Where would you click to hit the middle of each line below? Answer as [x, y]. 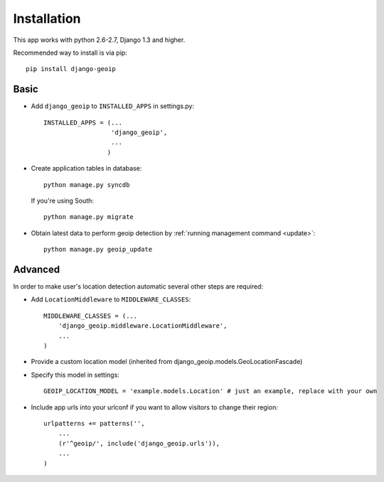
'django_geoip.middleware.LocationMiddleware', [143, 326]
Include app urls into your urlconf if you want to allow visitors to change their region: [155, 407]
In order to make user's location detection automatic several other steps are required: [138, 286]
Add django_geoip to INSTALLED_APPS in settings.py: [113, 106]
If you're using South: [62, 200]
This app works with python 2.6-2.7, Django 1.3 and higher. [99, 40]
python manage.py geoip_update [98, 250]
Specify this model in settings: [75, 375]
